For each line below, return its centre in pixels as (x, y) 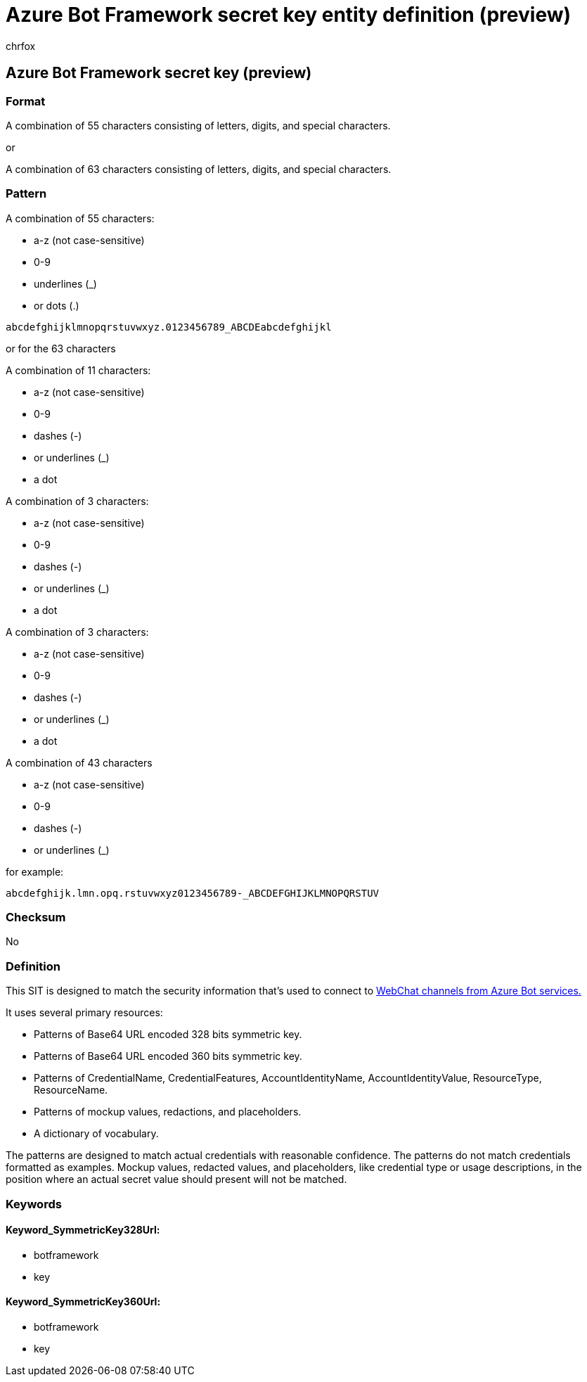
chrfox (21, 46)
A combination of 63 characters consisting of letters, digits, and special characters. (199, 169)
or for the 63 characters (61, 348)
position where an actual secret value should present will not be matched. (176, 1179)
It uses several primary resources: (84, 1013)
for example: (35, 871)
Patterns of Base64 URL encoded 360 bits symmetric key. (168, 1056)
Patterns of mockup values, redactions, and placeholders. (168, 1112)
